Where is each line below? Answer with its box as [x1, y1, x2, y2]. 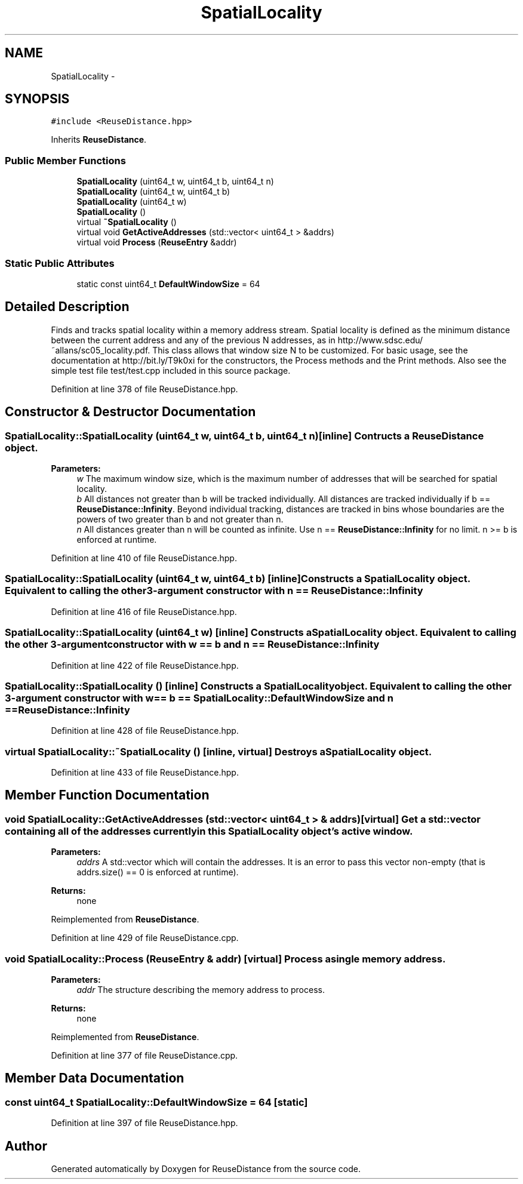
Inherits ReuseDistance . [51, 134, 147, 145]
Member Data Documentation [5, 1071, 184, 1086]
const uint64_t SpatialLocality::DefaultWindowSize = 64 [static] [5, 1096, 308, 1108]
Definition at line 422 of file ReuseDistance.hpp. [51, 660, 239, 671]
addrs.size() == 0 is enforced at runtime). [76, 867, 239, 878]
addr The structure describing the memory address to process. [76, 984, 325, 995]
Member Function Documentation [5, 788, 210, 803]
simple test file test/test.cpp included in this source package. [51, 365, 291, 376]
